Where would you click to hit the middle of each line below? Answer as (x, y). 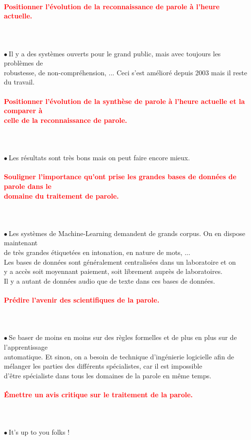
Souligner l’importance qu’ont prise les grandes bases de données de (120, 177)
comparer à (23, 110)
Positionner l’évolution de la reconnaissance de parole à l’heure (112, 6)
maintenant (21, 243)
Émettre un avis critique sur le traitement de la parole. (99, 394)
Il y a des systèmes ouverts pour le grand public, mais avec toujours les (115, 53)
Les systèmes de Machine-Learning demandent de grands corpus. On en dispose (127, 233)
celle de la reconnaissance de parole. (66, 120)
